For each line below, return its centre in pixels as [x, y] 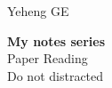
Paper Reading [48, 58]
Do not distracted [56, 75]
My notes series [56, 40]
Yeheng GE [38, 11]
